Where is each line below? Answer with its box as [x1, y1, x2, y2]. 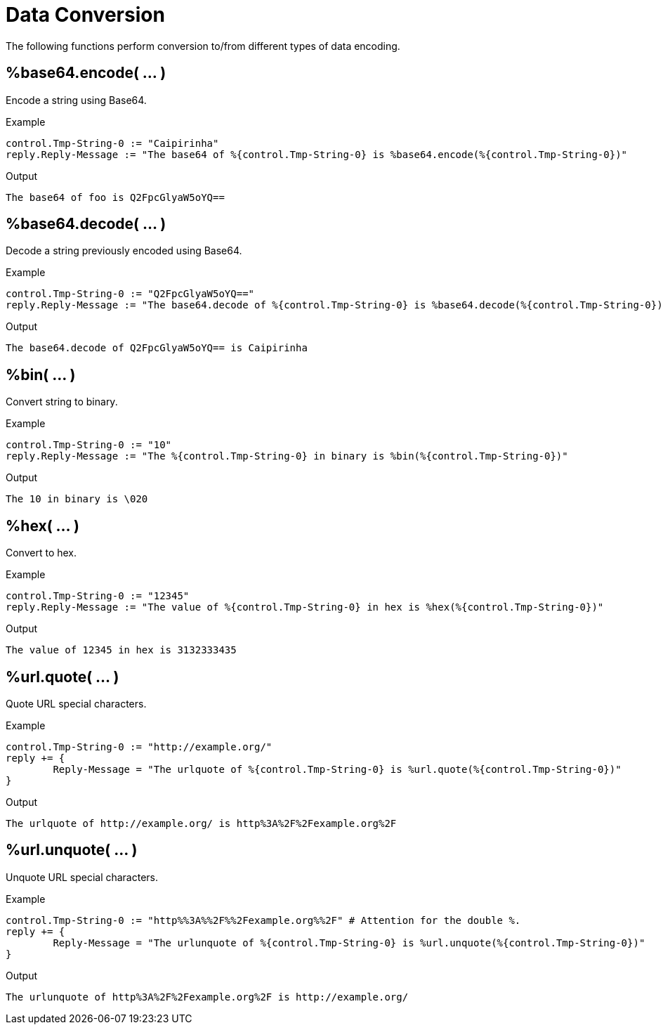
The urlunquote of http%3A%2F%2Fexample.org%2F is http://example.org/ [6, 991, 409, 1003]
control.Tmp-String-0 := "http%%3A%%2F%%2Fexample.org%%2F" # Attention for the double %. [6, 914, 521, 926]
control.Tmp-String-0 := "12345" [6, 590, 190, 602]
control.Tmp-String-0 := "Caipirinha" [6, 137, 219, 149]
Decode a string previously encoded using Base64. [6, 245, 242, 257]
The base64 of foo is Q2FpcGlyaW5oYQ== [6, 191, 225, 203]
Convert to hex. [6, 547, 77, 559]
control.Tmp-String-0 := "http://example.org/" [6, 741, 273, 752]
